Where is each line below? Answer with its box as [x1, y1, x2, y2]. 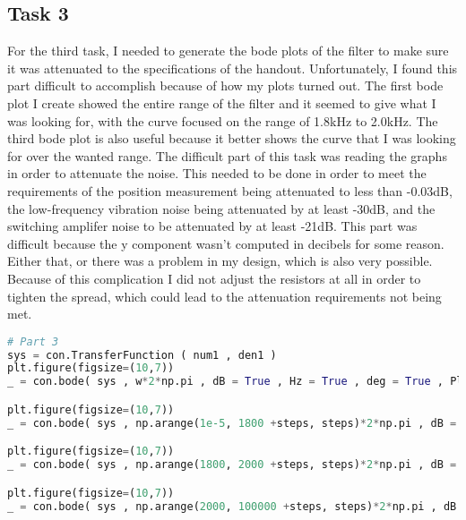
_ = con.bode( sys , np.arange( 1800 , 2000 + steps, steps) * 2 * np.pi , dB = [7, 458, 457, 472]
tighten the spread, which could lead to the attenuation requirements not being [7, 286, 442, 305]
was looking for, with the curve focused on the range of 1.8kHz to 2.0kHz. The [7, 111, 438, 130]
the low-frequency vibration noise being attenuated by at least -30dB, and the [7, 199, 436, 217]
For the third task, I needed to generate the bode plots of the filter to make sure [7, 41, 449, 60]
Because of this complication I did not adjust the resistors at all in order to [7, 269, 421, 287]
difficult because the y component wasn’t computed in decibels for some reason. [7, 234, 444, 252]
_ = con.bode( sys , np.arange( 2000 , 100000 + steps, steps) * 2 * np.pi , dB [7, 499, 457, 513]
